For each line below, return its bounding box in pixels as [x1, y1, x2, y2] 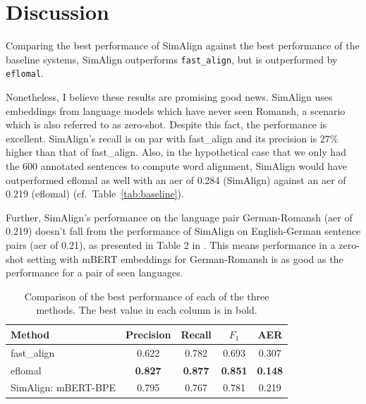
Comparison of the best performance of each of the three [24, 288, 269, 303]
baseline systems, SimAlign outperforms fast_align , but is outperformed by [6, 51, 338, 66]
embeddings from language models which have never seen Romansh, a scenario [6, 103, 346, 118]
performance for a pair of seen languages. [6, 265, 183, 280]
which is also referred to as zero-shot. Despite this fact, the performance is [6, 117, 327, 132]
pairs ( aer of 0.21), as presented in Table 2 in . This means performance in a [6, 237, 336, 252]
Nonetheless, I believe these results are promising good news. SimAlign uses [6, 90, 333, 104]
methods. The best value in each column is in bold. [36, 302, 257, 317]
